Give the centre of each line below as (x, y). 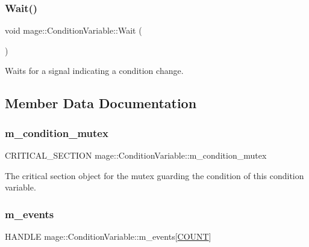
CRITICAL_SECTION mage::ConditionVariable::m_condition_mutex (136, 155)
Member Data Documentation (101, 103)
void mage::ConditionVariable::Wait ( (73, 30)
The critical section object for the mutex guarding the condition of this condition (154, 175)
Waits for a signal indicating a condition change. (94, 71)
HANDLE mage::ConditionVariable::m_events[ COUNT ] (108, 236)
